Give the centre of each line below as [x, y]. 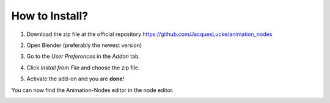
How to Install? [50, 16]
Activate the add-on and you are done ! [75, 79]
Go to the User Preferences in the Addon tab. [83, 56]
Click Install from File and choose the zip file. [83, 68]
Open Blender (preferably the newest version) [84, 45]
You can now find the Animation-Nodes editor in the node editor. [93, 90]
